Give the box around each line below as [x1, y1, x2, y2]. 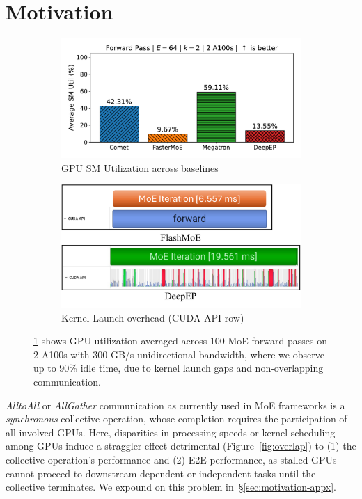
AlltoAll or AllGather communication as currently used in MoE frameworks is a [6, 397, 345, 412]
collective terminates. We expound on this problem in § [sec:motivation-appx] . [6, 480, 336, 494]
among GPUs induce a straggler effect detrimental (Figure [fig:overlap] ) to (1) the [6, 438, 356, 453]
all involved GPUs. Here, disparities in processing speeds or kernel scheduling [6, 425, 336, 439]
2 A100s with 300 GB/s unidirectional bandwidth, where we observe [33, 347, 324, 361]
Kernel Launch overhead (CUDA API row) [61, 310, 244, 324]
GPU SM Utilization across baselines [61, 160, 219, 175]
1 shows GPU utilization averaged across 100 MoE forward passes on [33, 333, 327, 348]
